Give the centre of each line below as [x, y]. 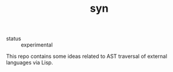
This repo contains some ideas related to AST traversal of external [86, 56]
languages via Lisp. [30, 63]
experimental [37, 45]
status [14, 39]
